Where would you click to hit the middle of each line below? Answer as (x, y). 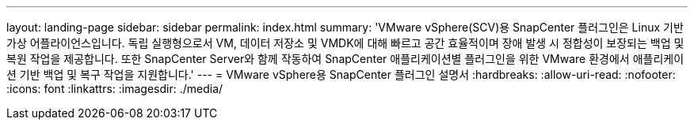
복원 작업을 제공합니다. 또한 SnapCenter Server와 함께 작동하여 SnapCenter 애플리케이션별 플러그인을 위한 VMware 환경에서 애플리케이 (345, 59)
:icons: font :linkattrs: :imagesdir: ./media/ (115, 89)
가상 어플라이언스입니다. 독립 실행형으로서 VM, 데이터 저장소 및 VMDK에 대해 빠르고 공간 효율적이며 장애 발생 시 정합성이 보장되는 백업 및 (345, 43)
